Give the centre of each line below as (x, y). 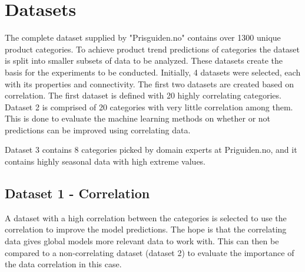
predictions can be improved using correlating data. (98, 130)
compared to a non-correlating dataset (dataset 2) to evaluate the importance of (150, 252)
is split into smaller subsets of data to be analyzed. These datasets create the (144, 60)
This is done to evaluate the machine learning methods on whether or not (138, 118)
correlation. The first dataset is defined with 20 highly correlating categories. (143, 95)
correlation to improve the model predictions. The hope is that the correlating (146, 229)
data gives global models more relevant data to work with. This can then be (142, 241)
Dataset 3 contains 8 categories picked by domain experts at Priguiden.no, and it (151, 150)
